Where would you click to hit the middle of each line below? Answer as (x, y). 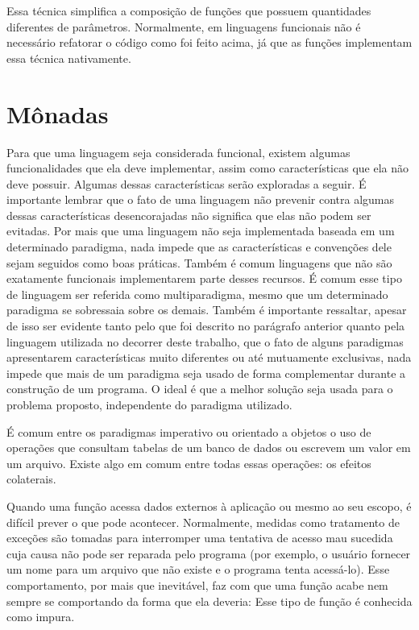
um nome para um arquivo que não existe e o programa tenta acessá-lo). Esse (198, 569)
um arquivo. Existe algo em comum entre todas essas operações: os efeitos (189, 463)
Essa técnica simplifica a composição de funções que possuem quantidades (189, 10)
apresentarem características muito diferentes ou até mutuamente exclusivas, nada (209, 357)
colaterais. (31, 479)
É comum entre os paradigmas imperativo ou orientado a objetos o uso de (189, 431)
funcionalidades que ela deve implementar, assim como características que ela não (207, 168)
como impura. (41, 617)
